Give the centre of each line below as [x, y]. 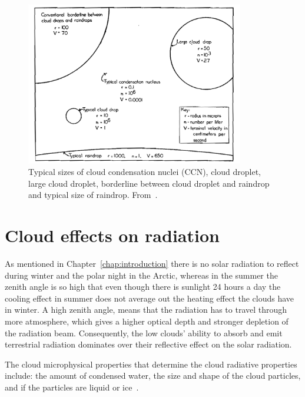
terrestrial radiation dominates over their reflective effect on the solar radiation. [148, 344]
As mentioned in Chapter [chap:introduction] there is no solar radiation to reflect [152, 264]
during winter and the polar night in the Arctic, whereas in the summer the [141, 275]
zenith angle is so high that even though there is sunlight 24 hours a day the [143, 287]
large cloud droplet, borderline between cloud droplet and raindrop [149, 183]
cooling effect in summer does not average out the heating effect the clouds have [150, 298]
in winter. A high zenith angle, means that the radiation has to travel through [146, 310]
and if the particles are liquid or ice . [72, 387]
